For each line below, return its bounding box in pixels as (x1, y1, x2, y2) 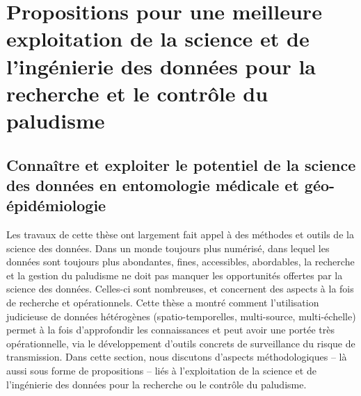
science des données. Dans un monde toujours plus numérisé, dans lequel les (6, 240, 330, 255)
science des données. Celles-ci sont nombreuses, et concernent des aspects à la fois (6, 281, 354, 296)
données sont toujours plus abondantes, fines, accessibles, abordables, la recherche (6, 254, 355, 269)
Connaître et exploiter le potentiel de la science (6, 154, 356, 175)
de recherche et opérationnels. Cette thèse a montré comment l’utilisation (6, 295, 319, 310)
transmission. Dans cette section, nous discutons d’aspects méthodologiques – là (6, 349, 347, 364)
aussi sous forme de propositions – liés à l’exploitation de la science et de (6, 363, 316, 378)
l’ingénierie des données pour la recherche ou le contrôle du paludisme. (6, 377, 307, 391)
